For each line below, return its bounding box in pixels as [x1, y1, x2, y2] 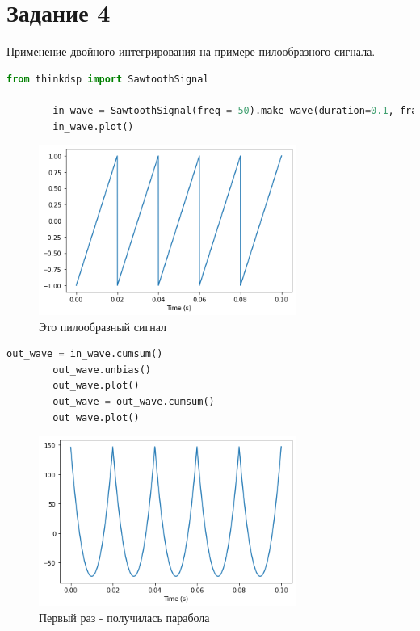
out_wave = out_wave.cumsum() [52, 396, 215, 408]
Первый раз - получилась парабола [39, 608, 210, 625]
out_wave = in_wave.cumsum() [6, 348, 163, 360]
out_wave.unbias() [52, 364, 151, 376]
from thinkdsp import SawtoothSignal [6, 73, 209, 85]
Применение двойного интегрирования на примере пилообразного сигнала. [6, 43, 376, 60]
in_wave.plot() [52, 120, 134, 133]
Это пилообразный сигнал [39, 318, 166, 334]
